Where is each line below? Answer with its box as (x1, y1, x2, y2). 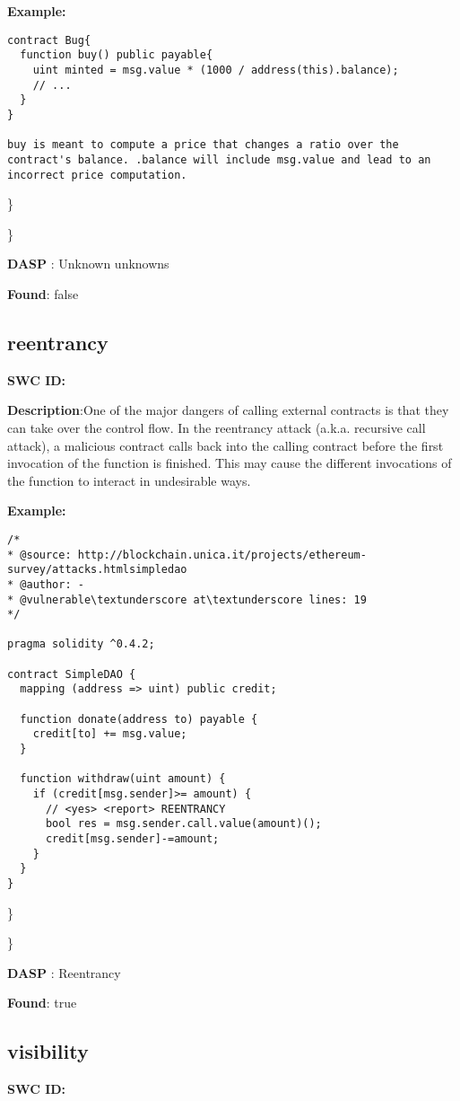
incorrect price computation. (7, 168, 187, 181)
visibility (7, 1037, 89, 1065)
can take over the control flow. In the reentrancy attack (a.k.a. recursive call (7, 418, 426, 436)
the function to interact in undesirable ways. (7, 471, 251, 489)
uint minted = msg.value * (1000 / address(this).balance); (32, 63, 399, 76)
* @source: (7, 548, 72, 561)
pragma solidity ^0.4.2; (7, 638, 155, 651)
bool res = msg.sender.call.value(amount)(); (45, 817, 322, 831)
